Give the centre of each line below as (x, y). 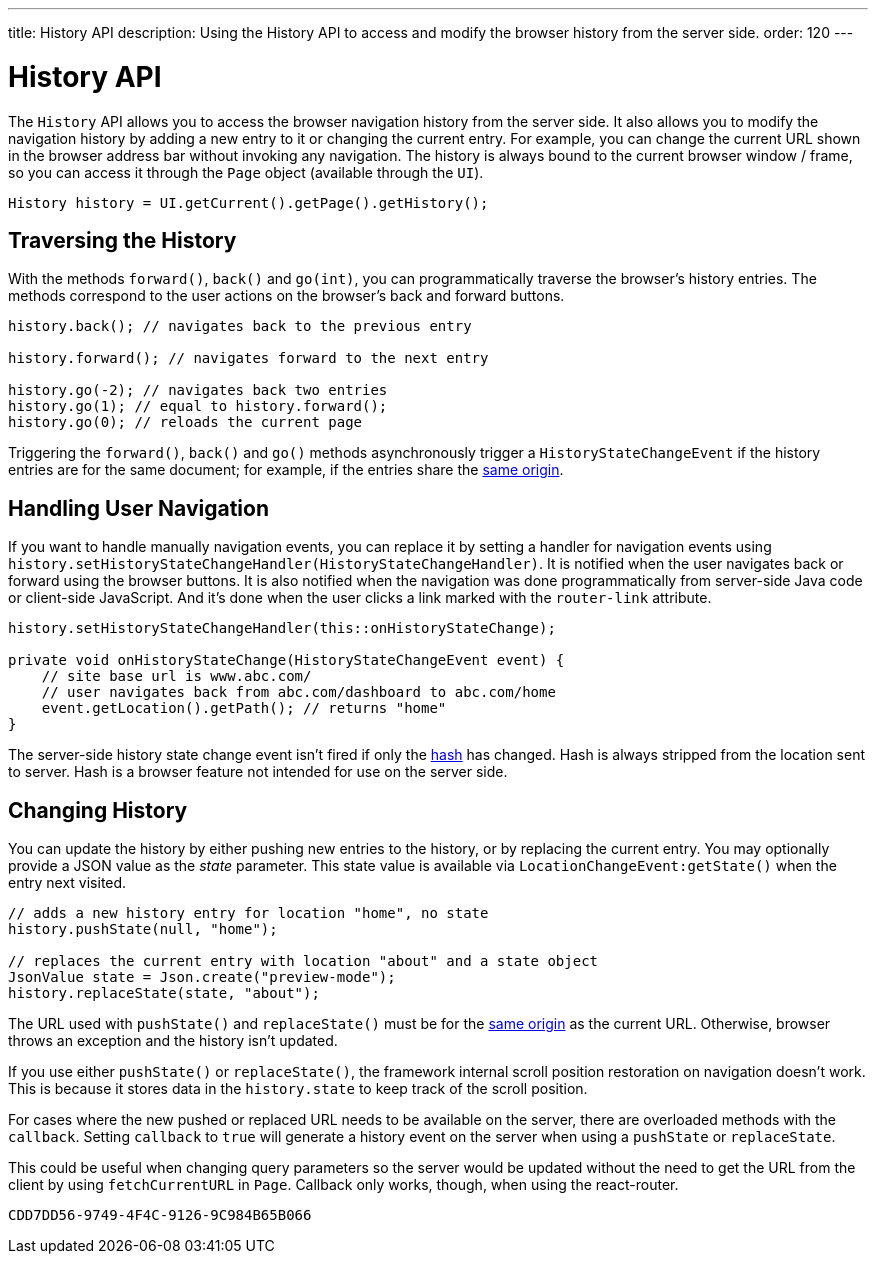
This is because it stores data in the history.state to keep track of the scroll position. (298, 1089)
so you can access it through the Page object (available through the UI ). (246, 172)
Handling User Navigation (138, 508)
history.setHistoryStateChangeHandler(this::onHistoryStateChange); (282, 628)
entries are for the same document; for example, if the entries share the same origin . (286, 470)
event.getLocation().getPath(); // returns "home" (244, 708)
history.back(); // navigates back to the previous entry (240, 326)
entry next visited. (67, 883)
